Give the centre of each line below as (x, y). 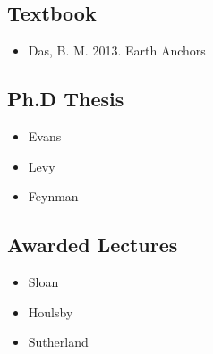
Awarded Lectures (93, 244)
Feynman (53, 196)
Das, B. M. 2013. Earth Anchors (117, 51)
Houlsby (51, 312)
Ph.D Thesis (66, 99)
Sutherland (58, 342)
